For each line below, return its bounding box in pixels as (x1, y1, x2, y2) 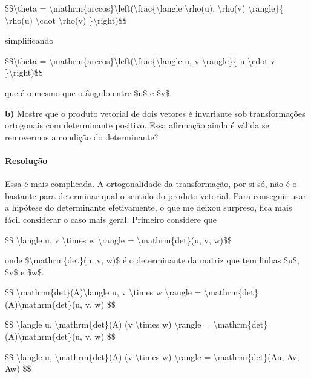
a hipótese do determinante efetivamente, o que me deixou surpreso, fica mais (5, 201, 292, 214)
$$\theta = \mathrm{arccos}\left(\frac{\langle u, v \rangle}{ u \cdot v (5, 54, 275, 67)
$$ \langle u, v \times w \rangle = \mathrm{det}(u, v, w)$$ (5, 233, 232, 246)
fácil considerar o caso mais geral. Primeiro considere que (5, 213, 217, 225)
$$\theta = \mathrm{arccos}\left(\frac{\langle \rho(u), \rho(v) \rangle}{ (5, 2, 284, 14)
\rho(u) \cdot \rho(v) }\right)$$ (5, 13, 127, 26)
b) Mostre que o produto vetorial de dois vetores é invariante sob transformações (5, 107, 306, 119)
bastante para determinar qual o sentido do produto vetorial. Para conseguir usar (5, 189, 307, 202)
